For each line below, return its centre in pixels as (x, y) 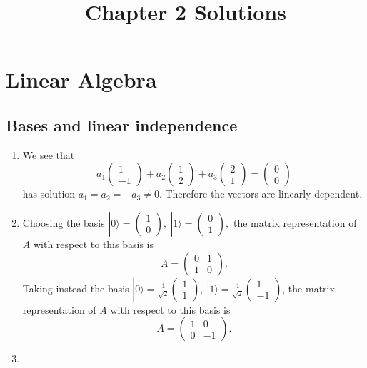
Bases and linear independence (122, 124)
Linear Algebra (81, 80)
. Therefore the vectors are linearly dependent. (261, 194)
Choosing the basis (64, 222)
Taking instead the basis (76, 288)
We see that (49, 154)
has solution (49, 194)
